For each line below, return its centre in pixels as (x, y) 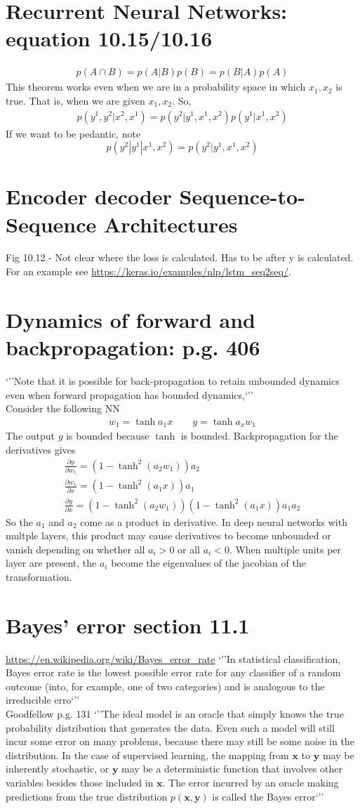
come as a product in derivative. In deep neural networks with (214, 521)
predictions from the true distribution (87, 796)
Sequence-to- (242, 196)
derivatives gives (41, 449)
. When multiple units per (285, 549)
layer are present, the (51, 563)
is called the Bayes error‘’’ (268, 796)
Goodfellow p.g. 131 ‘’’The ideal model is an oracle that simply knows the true (175, 714)
